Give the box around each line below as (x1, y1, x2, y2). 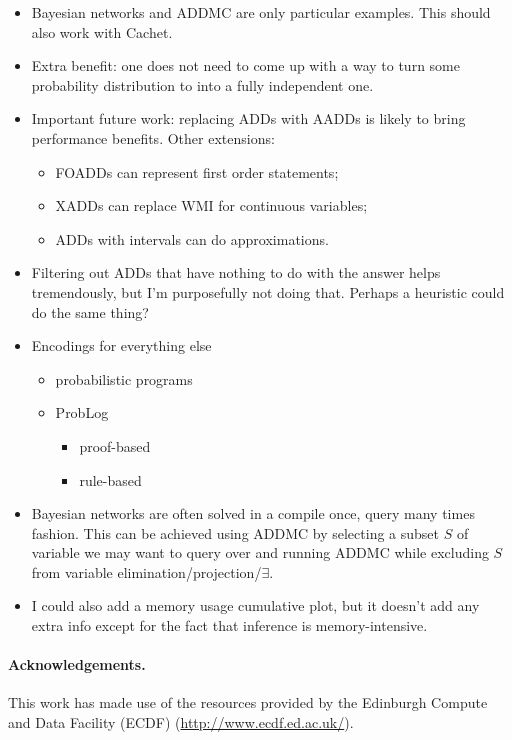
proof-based (79, 435, 151, 456)
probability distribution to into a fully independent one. (31, 74, 374, 95)
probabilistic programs (55, 368, 193, 389)
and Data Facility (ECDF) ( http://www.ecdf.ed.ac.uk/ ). (8, 712, 354, 733)
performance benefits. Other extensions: (31, 127, 275, 148)
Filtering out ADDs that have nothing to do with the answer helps (31, 262, 441, 283)
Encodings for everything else (31, 335, 212, 356)
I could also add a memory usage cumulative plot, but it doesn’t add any (31, 595, 480, 616)
